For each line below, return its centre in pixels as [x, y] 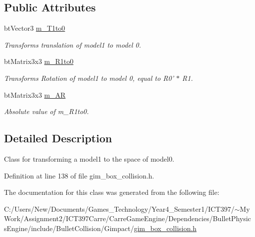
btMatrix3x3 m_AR [35, 94]
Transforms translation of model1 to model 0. [73, 44]
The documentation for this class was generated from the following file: [112, 192]
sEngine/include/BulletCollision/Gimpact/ [69, 228]
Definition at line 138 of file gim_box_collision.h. [79, 175]
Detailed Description [58, 138]
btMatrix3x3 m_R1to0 [39, 61]
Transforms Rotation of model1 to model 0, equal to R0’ [89, 78]
